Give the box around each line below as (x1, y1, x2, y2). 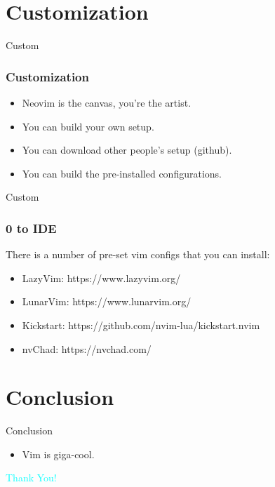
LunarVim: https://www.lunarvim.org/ (22, 294, 192, 309)
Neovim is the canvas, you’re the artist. (22, 95, 192, 109)
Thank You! (6, 470, 57, 485)
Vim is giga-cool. (22, 446, 95, 461)
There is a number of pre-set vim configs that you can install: (6, 247, 270, 262)
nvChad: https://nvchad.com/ (22, 341, 152, 356)
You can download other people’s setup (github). (22, 142, 232, 157)
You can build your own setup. (22, 119, 154, 133)
